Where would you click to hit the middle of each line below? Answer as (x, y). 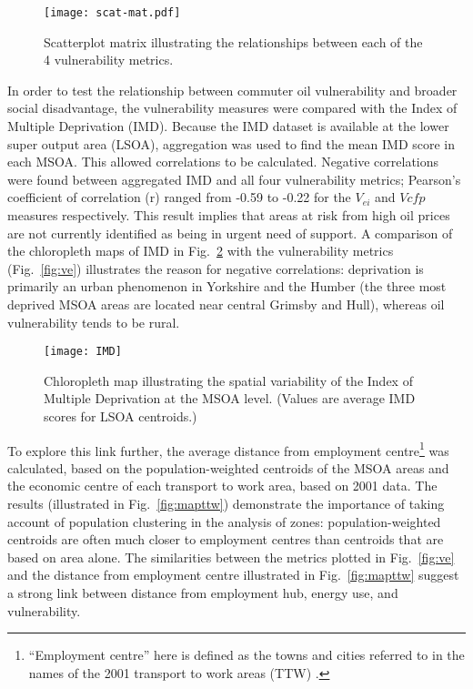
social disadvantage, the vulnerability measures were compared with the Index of (232, 108)
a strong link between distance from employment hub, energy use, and (203, 593)
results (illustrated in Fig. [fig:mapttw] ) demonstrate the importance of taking (226, 504)
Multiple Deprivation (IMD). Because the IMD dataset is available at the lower (228, 126)
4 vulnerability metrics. (109, 60)
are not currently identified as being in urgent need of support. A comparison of (230, 233)
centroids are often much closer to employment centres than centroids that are (226, 539)
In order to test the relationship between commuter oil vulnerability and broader (232, 90)
